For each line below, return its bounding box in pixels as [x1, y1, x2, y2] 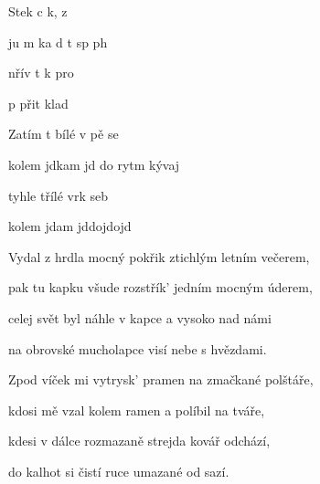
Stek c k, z [8, 2, 68, 20]
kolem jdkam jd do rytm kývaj [8, 154, 180, 174]
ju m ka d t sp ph [8, 32, 108, 51]
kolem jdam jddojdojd [8, 216, 132, 236]
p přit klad [8, 93, 69, 112]
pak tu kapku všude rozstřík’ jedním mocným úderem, [8, 278, 313, 297]
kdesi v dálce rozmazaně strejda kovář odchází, [8, 431, 271, 450]
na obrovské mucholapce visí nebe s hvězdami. [8, 339, 267, 358]
